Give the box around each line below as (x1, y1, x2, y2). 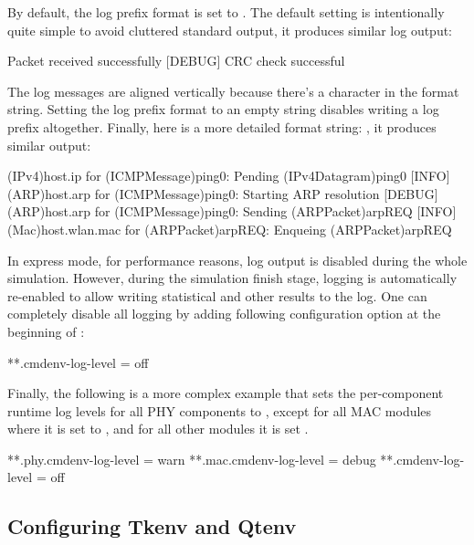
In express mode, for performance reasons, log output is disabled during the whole (7, 250, 468, 269)
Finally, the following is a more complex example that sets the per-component (7, 383, 444, 403)
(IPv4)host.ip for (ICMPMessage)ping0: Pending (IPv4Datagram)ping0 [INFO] (7, 166, 450, 185)
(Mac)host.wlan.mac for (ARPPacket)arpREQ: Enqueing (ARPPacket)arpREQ (7, 219, 452, 238)
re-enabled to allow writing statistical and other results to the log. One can (7, 286, 427, 305)
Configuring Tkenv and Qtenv (7, 512, 297, 540)
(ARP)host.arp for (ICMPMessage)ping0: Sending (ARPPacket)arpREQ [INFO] (7, 202, 457, 221)
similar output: (7, 135, 91, 154)
